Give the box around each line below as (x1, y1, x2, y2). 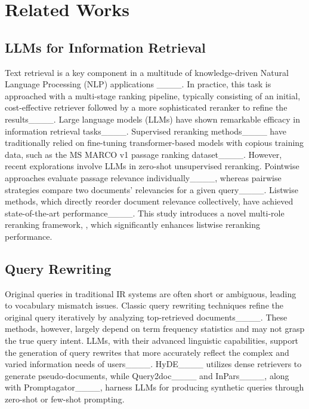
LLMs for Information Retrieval (5, 38, 206, 56)
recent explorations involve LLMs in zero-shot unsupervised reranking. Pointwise (5, 160, 299, 172)
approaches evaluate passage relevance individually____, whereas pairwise (5, 171, 282, 184)
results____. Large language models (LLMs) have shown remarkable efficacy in (5, 112, 300, 125)
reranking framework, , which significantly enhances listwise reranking (5, 218, 260, 231)
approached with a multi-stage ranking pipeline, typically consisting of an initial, (5, 89, 301, 102)
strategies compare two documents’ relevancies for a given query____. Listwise (5, 183, 298, 196)
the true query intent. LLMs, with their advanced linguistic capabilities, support (5, 334, 299, 347)
